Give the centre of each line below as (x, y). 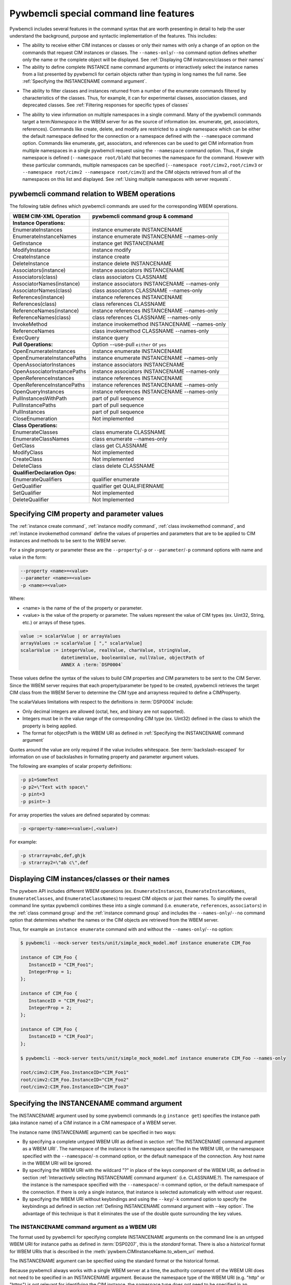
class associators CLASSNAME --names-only (147, 290)
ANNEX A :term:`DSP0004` (92, 665)
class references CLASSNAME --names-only (147, 317)
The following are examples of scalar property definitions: (71, 766)
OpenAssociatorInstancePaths (49, 371)
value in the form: (28, 557)
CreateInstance (31, 256)
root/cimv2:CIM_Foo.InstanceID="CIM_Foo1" (75, 1072)
